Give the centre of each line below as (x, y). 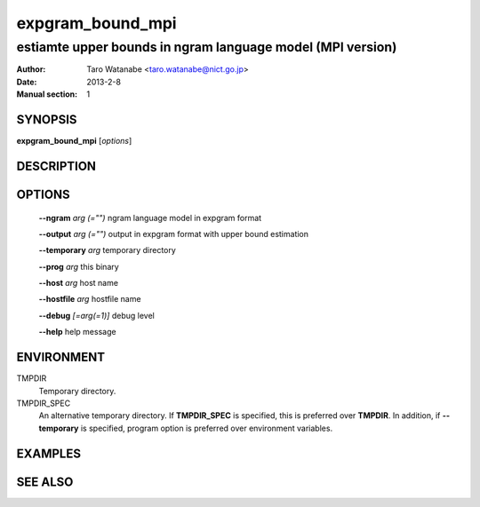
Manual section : (47, 94)
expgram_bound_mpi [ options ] (74, 141)
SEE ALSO (45, 482)
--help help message (77, 332)
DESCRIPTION (56, 166)
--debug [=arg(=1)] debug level (96, 315)
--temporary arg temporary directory (108, 250)
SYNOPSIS (47, 119)
